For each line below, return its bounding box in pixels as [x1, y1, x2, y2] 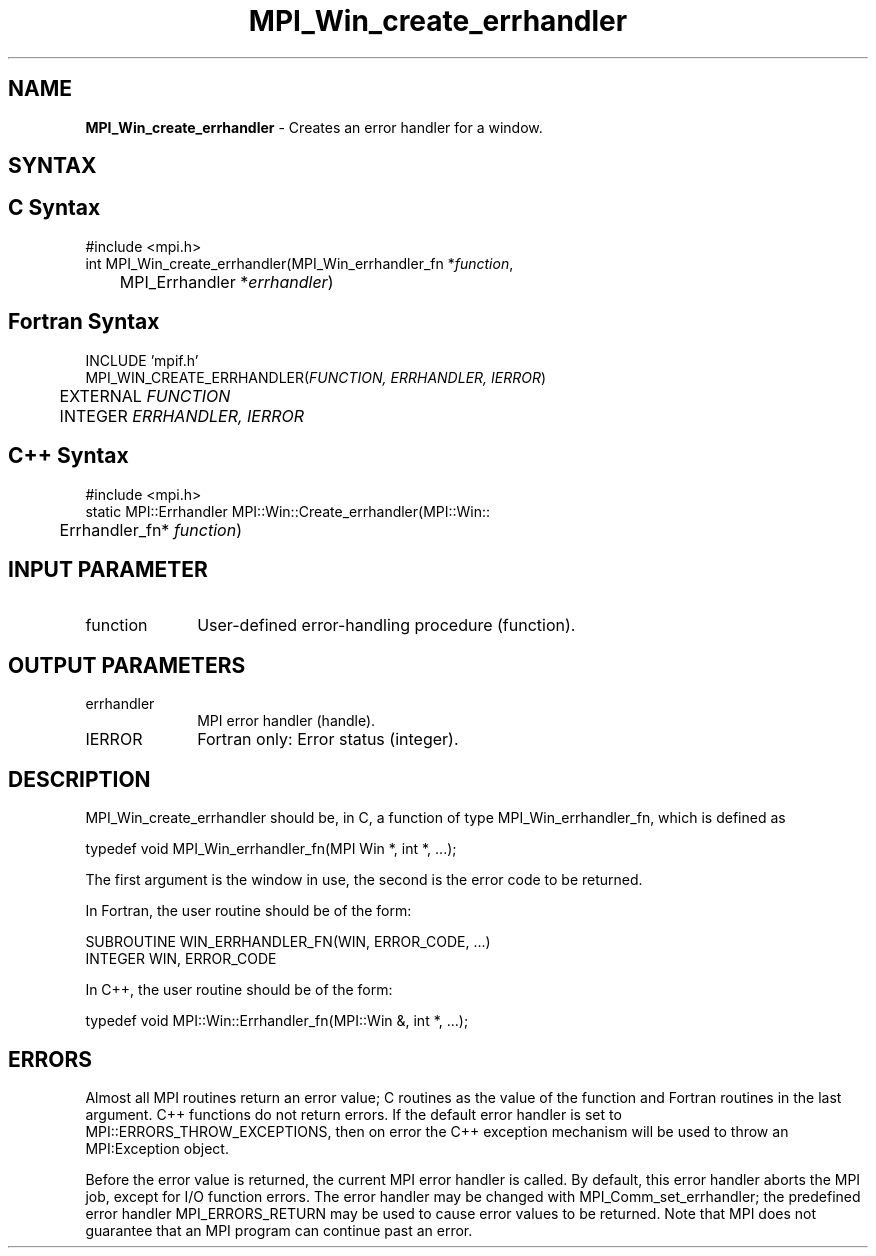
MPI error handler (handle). [197, 712, 376, 730]
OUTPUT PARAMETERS [8, 652, 246, 678]
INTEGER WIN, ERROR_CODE [85, 950, 277, 968]
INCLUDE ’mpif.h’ [85, 351, 199, 369]
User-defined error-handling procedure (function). [197, 615, 576, 636]
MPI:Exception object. [85, 1139, 229, 1157]
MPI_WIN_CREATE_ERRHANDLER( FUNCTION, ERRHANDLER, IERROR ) [85, 368, 547, 386]
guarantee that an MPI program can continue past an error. [85, 1221, 473, 1239]
